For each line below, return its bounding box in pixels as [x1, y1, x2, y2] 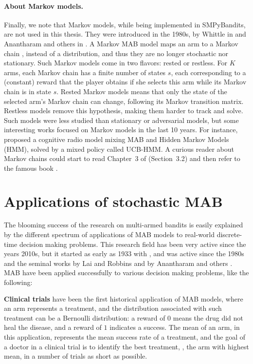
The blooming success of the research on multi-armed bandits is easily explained [4, 220, 243, 230]
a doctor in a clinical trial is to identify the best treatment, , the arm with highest [4, 341, 249, 351]
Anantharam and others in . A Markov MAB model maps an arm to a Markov [4, 38, 238, 48]
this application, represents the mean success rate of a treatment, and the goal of [4, 331, 246, 342]
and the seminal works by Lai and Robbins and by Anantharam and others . [4, 258, 233, 268]
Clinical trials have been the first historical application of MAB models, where [4, 293, 243, 303]
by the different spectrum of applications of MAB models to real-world [4, 229, 215, 240]
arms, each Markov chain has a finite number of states [4, 67, 166, 77]
